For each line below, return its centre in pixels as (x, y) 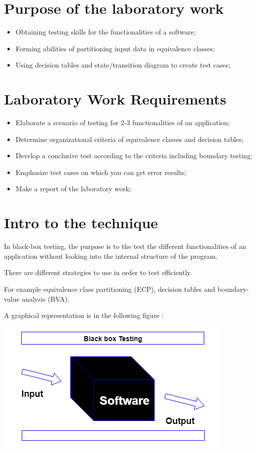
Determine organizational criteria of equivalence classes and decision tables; (129, 139)
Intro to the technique (81, 223)
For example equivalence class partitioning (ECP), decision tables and (110, 289)
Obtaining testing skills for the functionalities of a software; (106, 32)
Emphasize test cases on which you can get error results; (101, 172)
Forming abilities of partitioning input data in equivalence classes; (115, 48)
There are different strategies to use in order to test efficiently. (98, 272)
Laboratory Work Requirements (115, 99)
